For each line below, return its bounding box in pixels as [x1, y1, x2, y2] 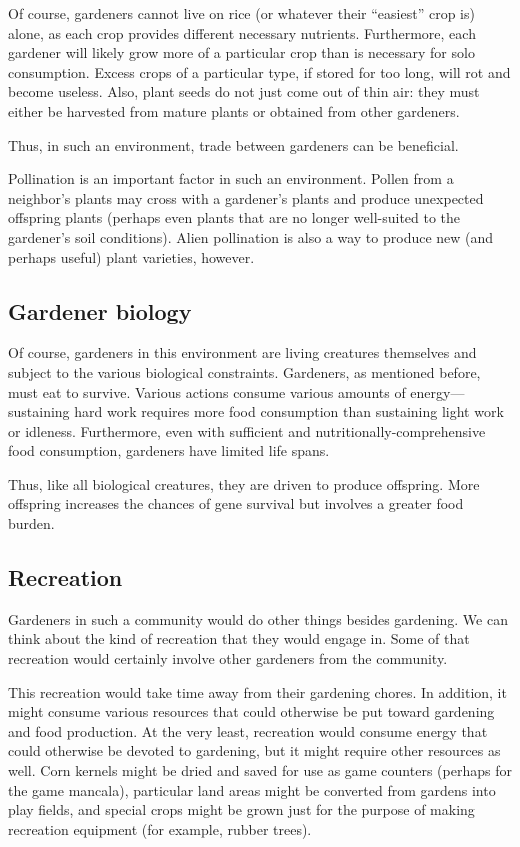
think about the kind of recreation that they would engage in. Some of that [8, 628, 470, 649]
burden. [8, 513, 55, 534]
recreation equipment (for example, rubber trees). [8, 818, 312, 839]
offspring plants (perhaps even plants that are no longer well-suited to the [8, 207, 461, 228]
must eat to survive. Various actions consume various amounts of [8, 381, 406, 402]
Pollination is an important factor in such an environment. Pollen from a [8, 168, 454, 189]
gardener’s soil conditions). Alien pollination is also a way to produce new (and [8, 226, 494, 247]
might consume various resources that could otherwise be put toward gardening [8, 701, 495, 722]
